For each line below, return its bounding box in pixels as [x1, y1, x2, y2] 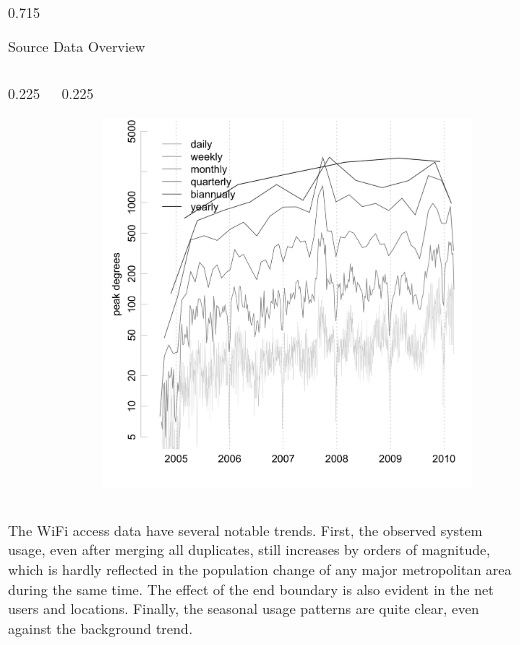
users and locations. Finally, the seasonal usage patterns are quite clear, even [8, 598, 480, 619]
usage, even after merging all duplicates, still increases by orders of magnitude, [8, 539, 491, 560]
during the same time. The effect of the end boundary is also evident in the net [8, 578, 494, 599]
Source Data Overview [8, 35, 146, 56]
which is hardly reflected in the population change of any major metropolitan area [8, 558, 512, 579]
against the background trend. [8, 617, 193, 638]
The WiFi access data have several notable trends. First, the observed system [8, 519, 483, 540]
